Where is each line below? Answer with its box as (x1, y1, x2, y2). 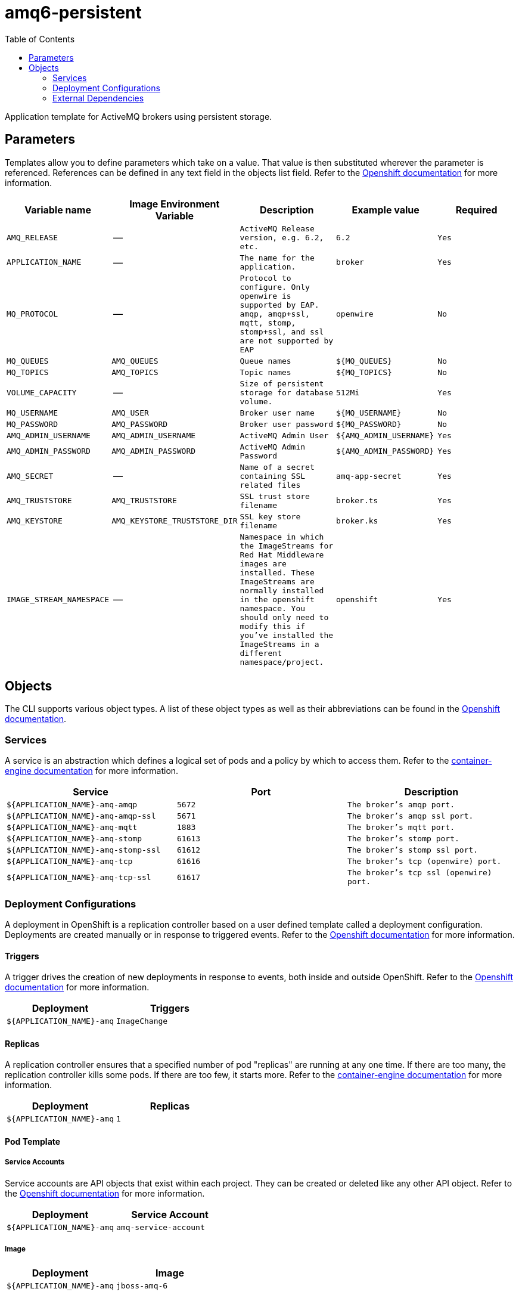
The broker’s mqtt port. (347, 823, 455, 832)
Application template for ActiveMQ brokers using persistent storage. (5, 111, 272, 122)
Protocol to (240, 273, 291, 283)
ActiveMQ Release (240, 224, 315, 233)
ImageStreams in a (240, 639, 319, 649)
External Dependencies (52, 92, 144, 103)
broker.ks (335, 516, 378, 526)
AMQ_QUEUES (111, 356, 159, 365)
